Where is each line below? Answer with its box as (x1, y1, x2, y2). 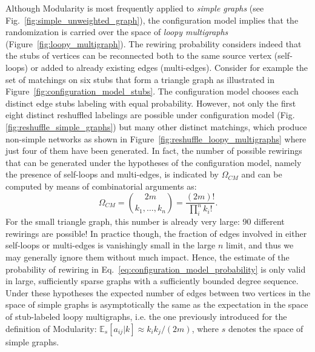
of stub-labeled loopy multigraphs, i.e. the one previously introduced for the (5, 310, 287, 322)
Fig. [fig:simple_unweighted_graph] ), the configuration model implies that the (5, 13, 299, 26)
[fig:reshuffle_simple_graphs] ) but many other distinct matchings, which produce (5, 120, 307, 133)
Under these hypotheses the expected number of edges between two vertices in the (5, 286, 311, 299)
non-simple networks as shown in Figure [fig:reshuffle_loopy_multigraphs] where (5, 132, 307, 145)
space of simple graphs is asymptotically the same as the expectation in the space (5, 298, 308, 311)
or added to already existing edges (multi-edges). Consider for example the (30, 61, 308, 73)
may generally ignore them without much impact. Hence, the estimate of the (5, 251, 290, 264)
